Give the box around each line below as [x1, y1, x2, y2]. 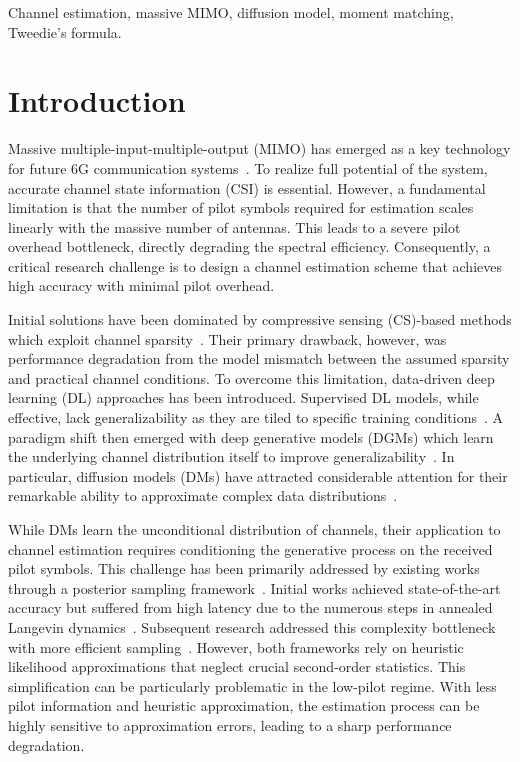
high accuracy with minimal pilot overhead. [8, 275, 275, 296]
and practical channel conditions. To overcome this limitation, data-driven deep [8, 367, 495, 388]
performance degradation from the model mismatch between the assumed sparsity [8, 348, 510, 369]
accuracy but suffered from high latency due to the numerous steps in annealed [8, 597, 493, 618]
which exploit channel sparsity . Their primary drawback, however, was [8, 328, 447, 349]
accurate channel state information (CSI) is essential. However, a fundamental [8, 177, 486, 198]
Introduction [8, 80, 186, 121]
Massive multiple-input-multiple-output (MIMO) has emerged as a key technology [8, 138, 511, 159]
